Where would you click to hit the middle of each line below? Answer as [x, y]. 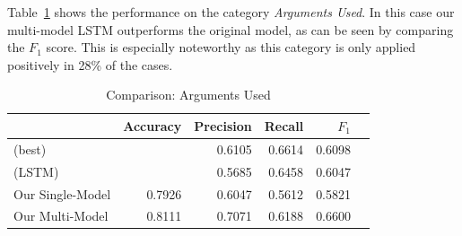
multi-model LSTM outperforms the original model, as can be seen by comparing [231, 29]
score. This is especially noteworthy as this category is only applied [231, 47]
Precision [223, 125]
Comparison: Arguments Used [188, 95]
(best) [30, 149]
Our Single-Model [62, 193]
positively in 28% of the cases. [90, 64]
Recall [284, 125]
